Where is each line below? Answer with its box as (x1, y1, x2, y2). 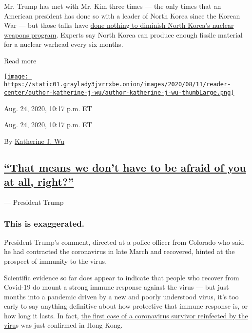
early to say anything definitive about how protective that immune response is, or (4, 301, 248, 311)
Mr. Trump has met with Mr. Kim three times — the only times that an (4, 1, 221, 11)
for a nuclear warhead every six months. (4, 39, 123, 49)
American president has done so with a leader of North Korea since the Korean (4, 10, 240, 20)
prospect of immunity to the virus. (4, 255, 107, 266)
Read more (4, 55, 37, 65)
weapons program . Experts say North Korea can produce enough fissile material (4, 29, 243, 39)
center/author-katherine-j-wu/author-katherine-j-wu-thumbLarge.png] (4, 89, 234, 96)
